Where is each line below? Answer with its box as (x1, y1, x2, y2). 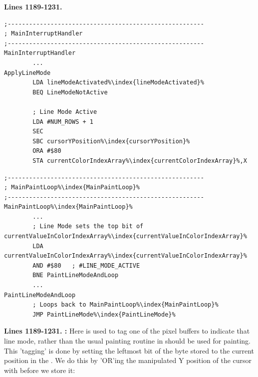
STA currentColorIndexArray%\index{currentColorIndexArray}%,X (32, 157, 247, 164)
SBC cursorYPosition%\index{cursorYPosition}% (32, 137, 190, 145)
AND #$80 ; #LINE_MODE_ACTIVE (32, 262, 140, 269)
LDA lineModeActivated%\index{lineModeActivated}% (32, 79, 204, 86)
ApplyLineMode (4, 69, 51, 76)
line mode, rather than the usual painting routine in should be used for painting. (4, 336, 251, 346)
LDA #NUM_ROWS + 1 (32, 118, 93, 125)
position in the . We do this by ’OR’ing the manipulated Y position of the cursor (4, 355, 252, 366)
